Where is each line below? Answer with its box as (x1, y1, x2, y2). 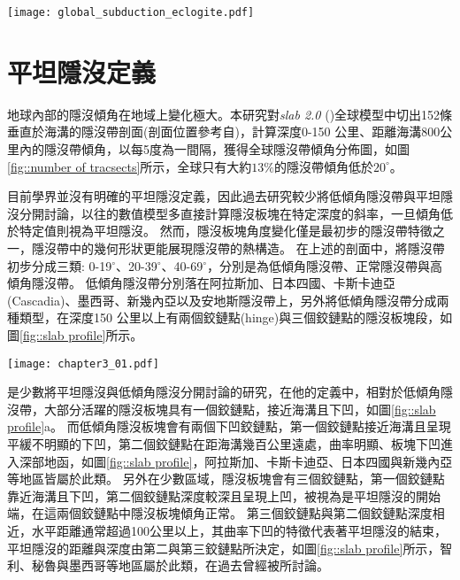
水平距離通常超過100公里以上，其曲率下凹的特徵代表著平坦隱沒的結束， (31, 521, 447, 539)
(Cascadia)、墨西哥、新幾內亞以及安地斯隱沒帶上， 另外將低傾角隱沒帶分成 (7, 290, 437, 309)
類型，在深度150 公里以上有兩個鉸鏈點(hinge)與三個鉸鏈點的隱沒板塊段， (19, 308, 441, 327)
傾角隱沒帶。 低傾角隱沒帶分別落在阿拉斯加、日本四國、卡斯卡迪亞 (7, 274, 395, 292)
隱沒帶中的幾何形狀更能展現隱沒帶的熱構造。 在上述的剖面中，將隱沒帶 (31, 238, 445, 257)
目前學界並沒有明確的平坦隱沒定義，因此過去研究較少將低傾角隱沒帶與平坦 (7, 187, 441, 205)
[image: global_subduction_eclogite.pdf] (7, 6, 255, 19)
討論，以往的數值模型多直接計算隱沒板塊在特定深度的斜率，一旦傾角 (43, 204, 441, 222)
